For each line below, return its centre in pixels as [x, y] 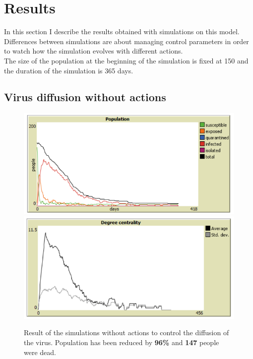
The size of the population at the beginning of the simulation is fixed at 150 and [126, 60]
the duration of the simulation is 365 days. [69, 70]
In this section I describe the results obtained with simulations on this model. [122, 31]
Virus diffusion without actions [85, 97]
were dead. [40, 352]
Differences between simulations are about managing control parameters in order [126, 41]
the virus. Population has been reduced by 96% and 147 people [122, 342]
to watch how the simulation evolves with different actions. [94, 51]
